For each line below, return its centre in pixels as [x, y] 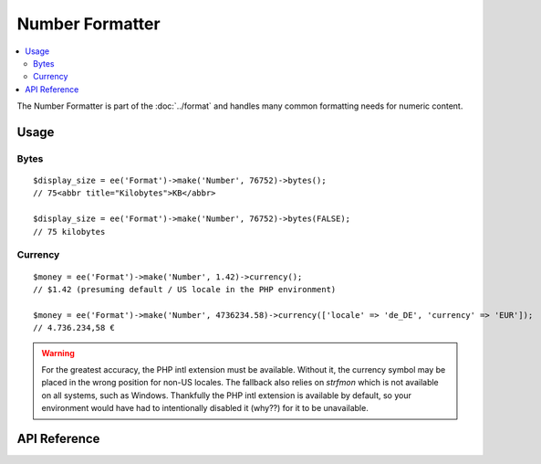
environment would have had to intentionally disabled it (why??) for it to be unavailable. [205, 408]
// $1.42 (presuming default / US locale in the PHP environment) [185, 289]
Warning [58, 353]
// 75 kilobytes [69, 232]
